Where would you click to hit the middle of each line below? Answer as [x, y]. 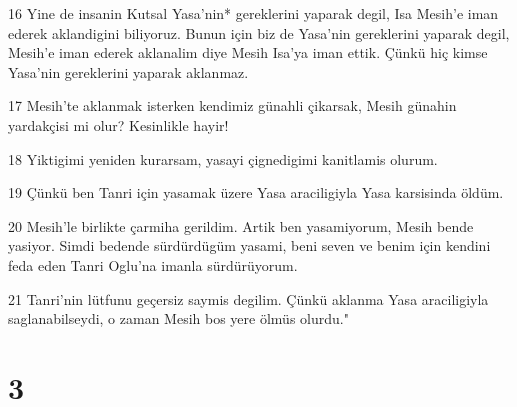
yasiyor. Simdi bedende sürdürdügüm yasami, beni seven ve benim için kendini [249, 245]
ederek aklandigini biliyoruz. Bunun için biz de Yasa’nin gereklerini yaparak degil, [259, 32]
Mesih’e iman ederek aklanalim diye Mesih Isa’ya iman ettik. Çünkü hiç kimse [248, 52]
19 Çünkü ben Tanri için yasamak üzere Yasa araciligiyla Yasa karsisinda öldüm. [256, 192]
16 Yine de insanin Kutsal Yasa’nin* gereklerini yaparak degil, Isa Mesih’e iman [253, 13]
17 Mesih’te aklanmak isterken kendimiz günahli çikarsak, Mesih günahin [232, 105]
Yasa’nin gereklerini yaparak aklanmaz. [128, 71]
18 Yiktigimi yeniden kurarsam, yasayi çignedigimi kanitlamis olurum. [223, 158]
